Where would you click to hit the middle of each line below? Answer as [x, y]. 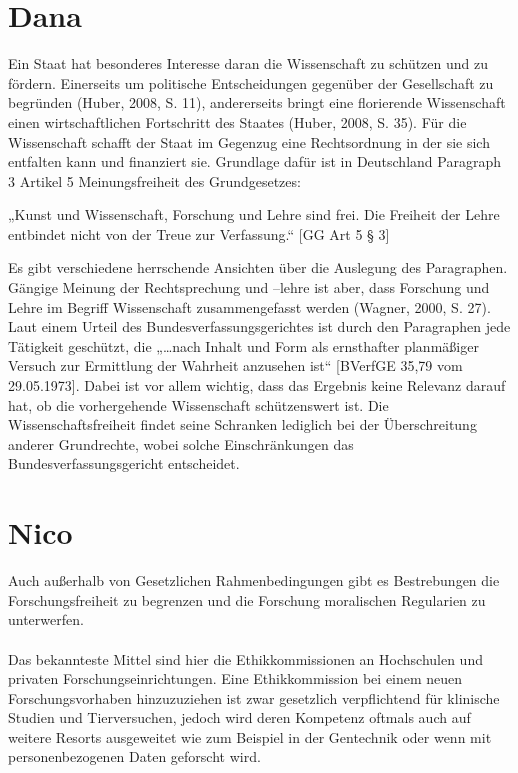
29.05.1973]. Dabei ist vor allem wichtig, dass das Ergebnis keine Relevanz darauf [257, 385]
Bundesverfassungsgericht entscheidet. [124, 463]
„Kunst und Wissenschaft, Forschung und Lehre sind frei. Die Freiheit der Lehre [254, 214]
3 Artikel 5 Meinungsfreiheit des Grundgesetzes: [154, 180]
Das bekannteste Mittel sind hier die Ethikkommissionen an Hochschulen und [245, 658]
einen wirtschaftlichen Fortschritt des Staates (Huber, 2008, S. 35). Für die [237, 121]
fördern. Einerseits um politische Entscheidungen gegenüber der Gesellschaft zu [251, 82]
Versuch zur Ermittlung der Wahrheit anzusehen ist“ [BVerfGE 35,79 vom [235, 365]
